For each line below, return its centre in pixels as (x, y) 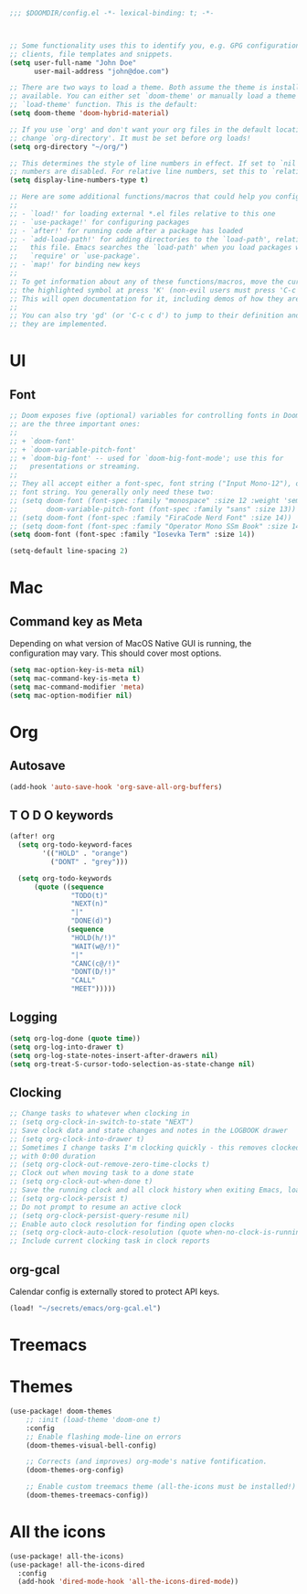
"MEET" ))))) (94, 989)
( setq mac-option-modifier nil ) (71, 695)
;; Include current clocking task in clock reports (110, 1241)
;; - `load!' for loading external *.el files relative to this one (143, 214)
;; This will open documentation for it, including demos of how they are (155, 299)
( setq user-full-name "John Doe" (73, 63)
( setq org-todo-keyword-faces (75, 845)
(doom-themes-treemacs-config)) (87, 1495)
